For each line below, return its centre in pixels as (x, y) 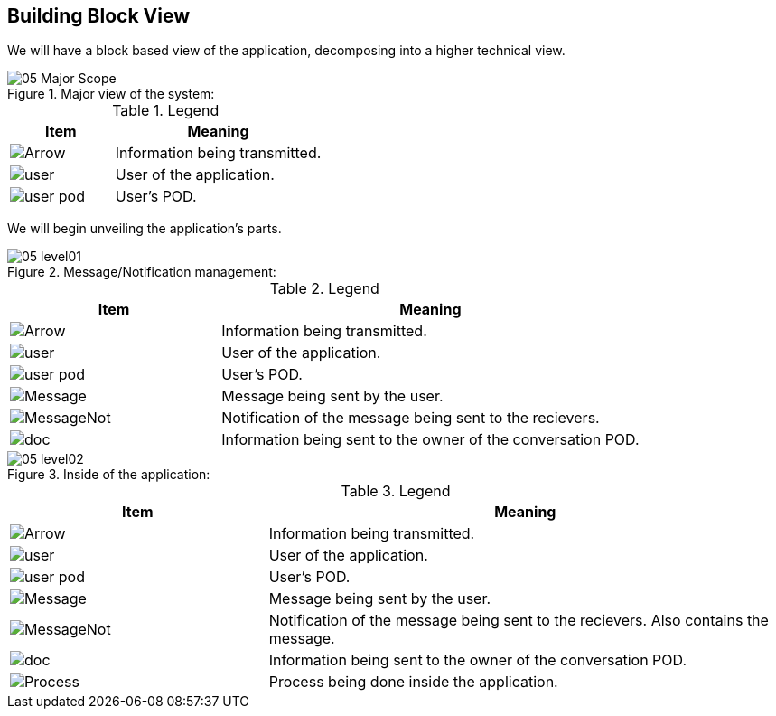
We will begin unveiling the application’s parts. (145, 229)
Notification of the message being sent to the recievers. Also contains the (519, 621)
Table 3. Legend (396, 491)
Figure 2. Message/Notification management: (142, 272)
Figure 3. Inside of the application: (109, 475)
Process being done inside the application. (413, 682)
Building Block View (99, 16)
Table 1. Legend (166, 111)
